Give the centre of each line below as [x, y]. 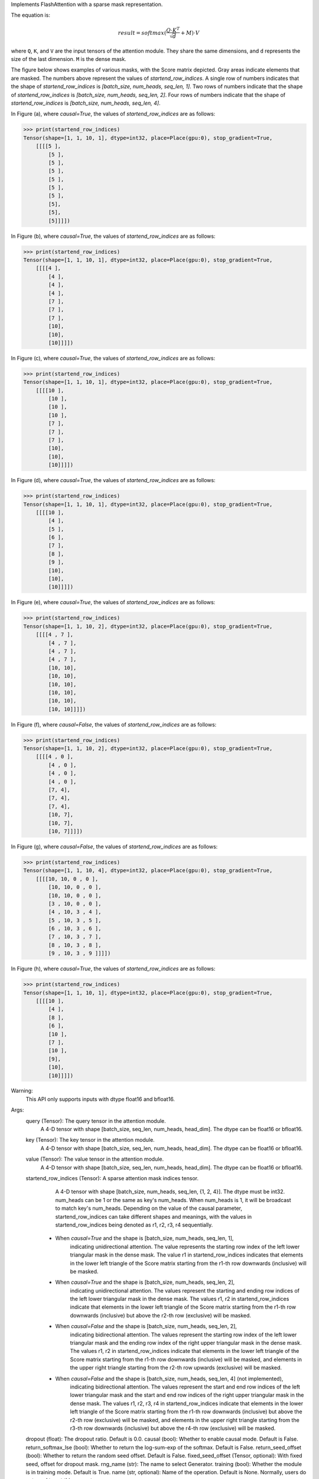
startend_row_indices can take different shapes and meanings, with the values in [154, 1216]
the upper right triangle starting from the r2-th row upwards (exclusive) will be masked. [176, 1368]
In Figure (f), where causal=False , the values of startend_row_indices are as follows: [114, 724]
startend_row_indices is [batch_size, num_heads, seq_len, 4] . [86, 103]
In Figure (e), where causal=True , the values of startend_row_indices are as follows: [113, 602]
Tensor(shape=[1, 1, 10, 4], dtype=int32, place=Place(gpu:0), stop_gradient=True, [148, 871]
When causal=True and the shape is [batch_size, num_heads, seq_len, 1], [144, 1238]
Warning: [22, 1091]
